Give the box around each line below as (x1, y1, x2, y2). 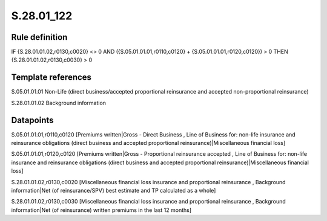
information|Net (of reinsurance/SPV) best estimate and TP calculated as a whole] (11, 187, 216, 194)
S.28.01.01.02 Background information (11, 99, 106, 106)
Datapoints (11, 115, 54, 125)
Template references (11, 72, 92, 83)
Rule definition (11, 32, 68, 42)
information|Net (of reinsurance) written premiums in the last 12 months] (11, 206, 192, 214)
